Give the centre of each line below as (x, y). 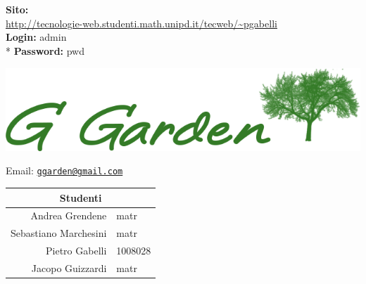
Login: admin (36, 37)
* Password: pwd (45, 50)
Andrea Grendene (69, 215)
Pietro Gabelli (76, 251)
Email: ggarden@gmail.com (64, 170)
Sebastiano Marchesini (59, 233)
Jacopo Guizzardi (69, 268)
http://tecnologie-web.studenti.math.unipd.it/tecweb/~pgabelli (141, 23)
